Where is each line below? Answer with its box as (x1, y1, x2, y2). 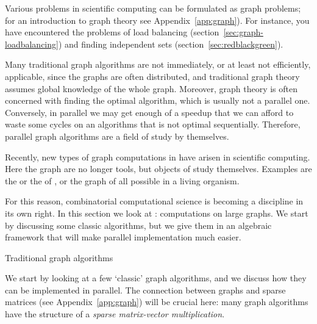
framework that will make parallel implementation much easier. (5, 231, 241, 243)
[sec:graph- (223, 26, 263, 38)
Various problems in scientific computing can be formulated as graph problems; (5, 2, 301, 14)
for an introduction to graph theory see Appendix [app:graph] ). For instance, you (5, 13, 310, 26)
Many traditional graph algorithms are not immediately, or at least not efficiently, (5, 58, 311, 71)
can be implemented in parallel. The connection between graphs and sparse (5, 283, 286, 296)
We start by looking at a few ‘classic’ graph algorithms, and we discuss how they (5, 272, 307, 284)
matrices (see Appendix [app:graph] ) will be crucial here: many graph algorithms (5, 295, 308, 308)
